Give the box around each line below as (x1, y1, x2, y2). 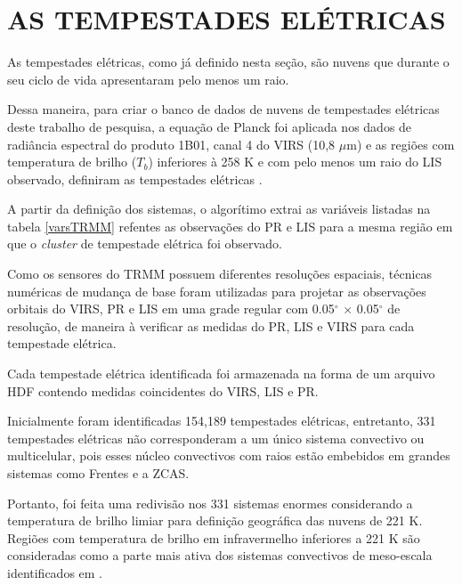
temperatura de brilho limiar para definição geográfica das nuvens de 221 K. (7, 511, 423, 530)
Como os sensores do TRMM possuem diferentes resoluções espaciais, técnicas (7, 264, 433, 283)
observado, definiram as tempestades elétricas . (7, 169, 263, 188)
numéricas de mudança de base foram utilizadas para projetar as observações (7, 281, 426, 300)
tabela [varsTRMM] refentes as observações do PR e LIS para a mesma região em (7, 216, 453, 235)
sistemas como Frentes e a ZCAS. (7, 464, 190, 482)
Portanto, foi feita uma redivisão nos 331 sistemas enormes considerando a (7, 493, 413, 512)
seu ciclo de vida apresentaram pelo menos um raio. (7, 69, 289, 88)
